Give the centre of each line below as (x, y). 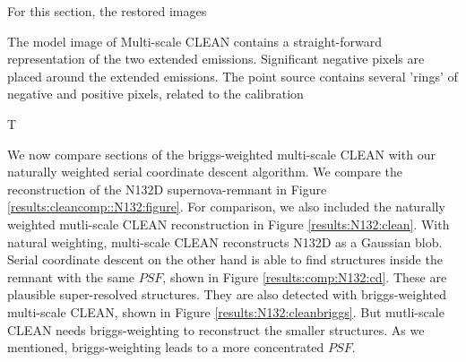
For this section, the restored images (107, 11)
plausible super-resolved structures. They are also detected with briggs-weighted (227, 294)
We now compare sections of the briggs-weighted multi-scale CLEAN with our (221, 154)
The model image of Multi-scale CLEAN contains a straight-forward (194, 41)
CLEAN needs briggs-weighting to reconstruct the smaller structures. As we (216, 329)
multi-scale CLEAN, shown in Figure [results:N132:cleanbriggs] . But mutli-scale (226, 311)
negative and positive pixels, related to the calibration (155, 94)
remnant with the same (71, 276)
